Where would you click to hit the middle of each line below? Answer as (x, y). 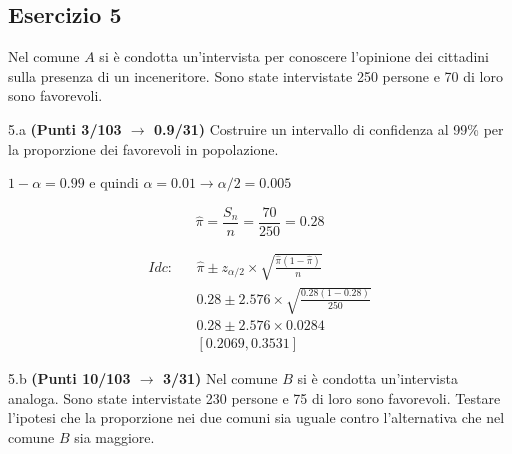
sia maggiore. (114, 436)
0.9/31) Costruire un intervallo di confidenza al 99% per (329, 128)
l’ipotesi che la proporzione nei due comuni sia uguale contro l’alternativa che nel (256, 417)
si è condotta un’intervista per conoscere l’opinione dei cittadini (294, 56)
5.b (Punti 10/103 (69, 378)
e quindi (114, 182)
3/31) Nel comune (220, 378)
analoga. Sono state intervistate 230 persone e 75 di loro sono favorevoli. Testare (254, 397)
